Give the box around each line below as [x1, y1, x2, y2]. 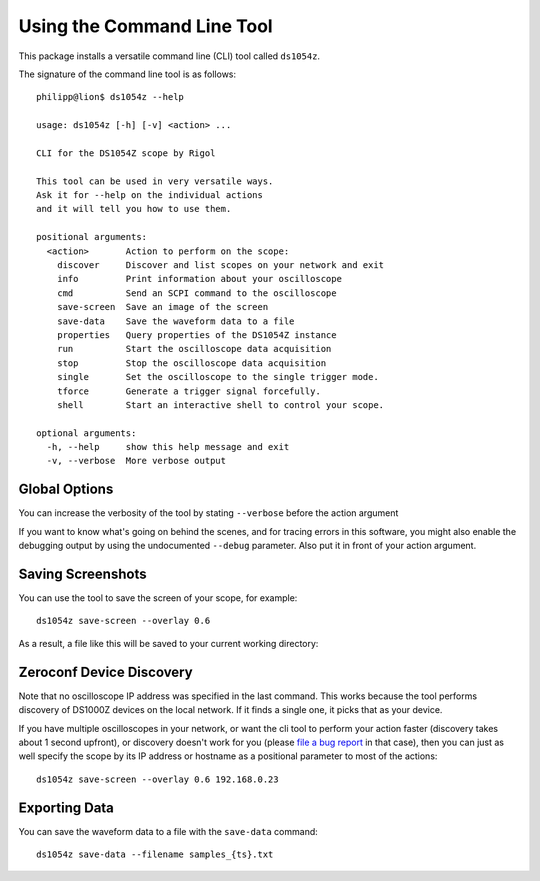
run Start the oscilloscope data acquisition [56, 343, 332, 355]
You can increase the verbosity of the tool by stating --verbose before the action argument [18, 507, 399, 519]
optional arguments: [36, 427, 137, 439]
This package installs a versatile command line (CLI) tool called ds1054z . [18, 50, 320, 62]
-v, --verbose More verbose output [46, 455, 227, 467]
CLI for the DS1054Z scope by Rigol [36, 147, 216, 159]
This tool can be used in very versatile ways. [36, 175, 274, 187]
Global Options [18, 481, 114, 498]
